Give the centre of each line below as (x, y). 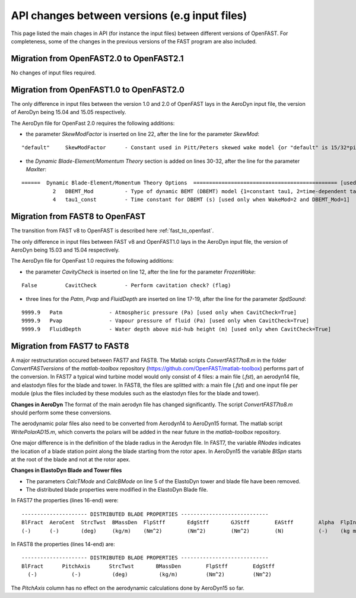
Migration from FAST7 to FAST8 (70, 346)
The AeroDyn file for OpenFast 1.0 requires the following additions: (92, 261)
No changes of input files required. (53, 73)
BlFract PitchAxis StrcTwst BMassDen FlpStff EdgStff (148, 566)
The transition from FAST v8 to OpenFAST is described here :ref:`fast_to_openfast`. (112, 231)
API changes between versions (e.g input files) (129, 15)
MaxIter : (36, 169)
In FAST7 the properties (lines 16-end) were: (65, 501)
